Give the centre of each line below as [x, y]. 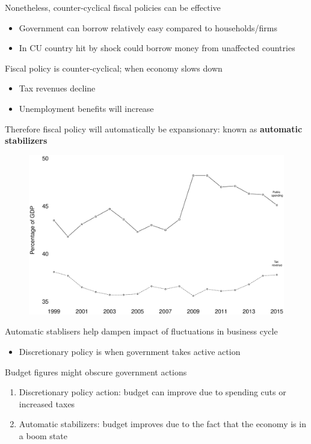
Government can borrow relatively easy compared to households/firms [148, 27]
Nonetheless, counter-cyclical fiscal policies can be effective [113, 7]
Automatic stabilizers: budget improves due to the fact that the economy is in [162, 424]
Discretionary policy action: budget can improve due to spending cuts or [152, 392]
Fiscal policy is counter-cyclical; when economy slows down [114, 68]
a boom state [43, 435]
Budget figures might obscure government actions [96, 372]
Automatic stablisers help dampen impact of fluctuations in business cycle [141, 331]
